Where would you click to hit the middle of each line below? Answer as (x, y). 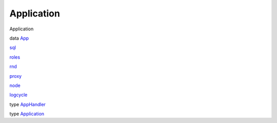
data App (19, 38)
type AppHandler (28, 104)
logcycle (18, 95)
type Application (27, 114)
